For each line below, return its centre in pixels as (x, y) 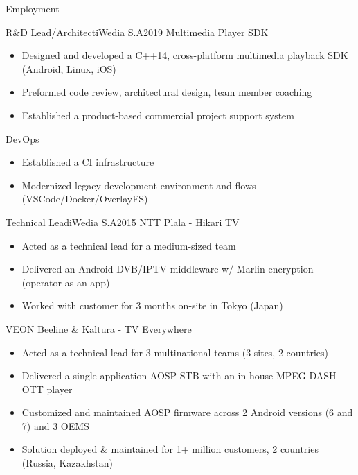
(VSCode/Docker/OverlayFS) (85, 199)
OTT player (47, 389)
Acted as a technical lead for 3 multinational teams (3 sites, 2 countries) (175, 352)
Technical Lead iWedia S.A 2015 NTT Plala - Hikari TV (123, 222)
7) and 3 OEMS (55, 425)
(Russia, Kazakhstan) (67, 463)
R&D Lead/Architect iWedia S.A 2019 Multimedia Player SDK (137, 32)
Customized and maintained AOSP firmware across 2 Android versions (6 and (187, 412)
